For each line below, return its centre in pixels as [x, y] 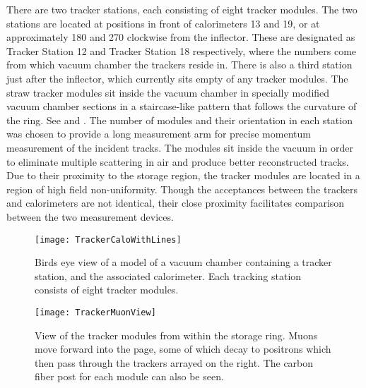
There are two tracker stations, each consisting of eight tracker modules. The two [182, 9]
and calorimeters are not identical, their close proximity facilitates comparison [176, 203]
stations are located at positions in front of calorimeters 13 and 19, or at [163, 23]
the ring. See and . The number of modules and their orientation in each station [179, 120]
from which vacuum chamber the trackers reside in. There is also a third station [179, 65]
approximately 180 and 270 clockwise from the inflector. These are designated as [181, 37]
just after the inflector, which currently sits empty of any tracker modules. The [177, 78]
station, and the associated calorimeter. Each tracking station [168, 275]
